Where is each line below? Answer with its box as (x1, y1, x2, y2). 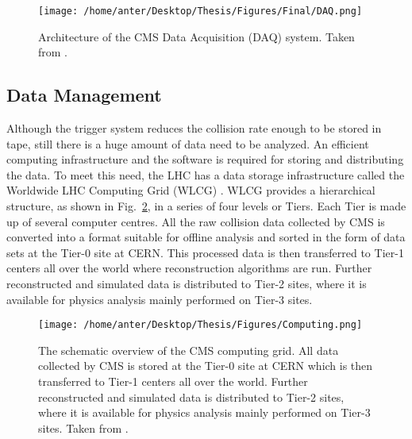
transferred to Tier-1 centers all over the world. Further (38, 373, 308, 390)
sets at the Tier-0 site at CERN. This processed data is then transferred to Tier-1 (6, 244, 404, 260)
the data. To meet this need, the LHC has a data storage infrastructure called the (6, 166, 405, 183)
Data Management (6, 83, 162, 107)
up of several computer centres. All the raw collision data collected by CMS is (6, 213, 385, 229)
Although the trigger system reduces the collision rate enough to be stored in (6, 120, 382, 137)
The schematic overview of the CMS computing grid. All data (38, 341, 339, 358)
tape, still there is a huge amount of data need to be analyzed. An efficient (6, 135, 369, 152)
